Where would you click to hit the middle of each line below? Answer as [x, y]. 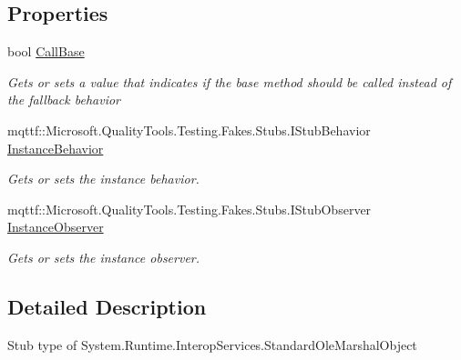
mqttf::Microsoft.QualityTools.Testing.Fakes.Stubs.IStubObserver [190, 209]
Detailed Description [107, 306]
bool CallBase [46, 51]
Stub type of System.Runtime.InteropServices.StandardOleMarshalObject [212, 344]
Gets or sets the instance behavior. [103, 179]
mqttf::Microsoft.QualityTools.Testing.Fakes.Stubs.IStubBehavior [189, 130]
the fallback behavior [64, 100]
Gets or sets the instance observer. [104, 257]
